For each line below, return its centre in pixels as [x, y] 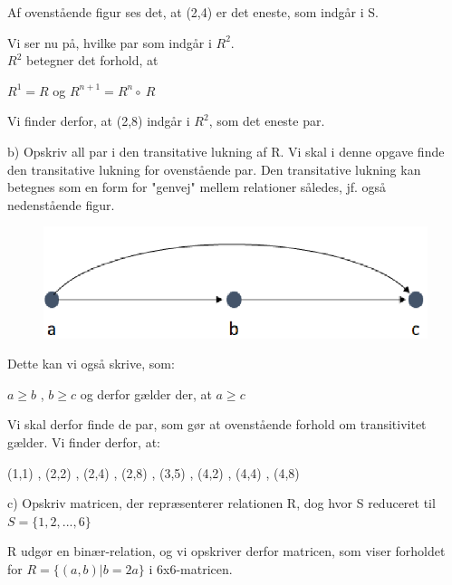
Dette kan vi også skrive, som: [91, 364]
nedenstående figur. [61, 204]
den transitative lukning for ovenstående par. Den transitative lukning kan [214, 169]
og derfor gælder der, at [146, 393]
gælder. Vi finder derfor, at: [84, 442]
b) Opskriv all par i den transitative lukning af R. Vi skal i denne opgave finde [226, 151]
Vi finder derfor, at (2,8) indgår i [99, 121]
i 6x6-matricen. [191, 568]
